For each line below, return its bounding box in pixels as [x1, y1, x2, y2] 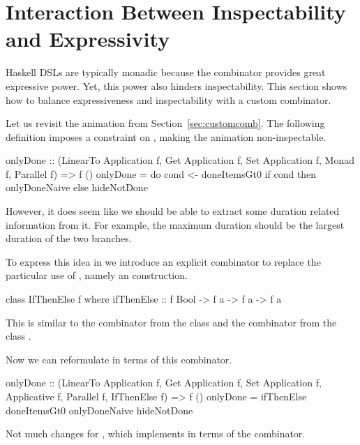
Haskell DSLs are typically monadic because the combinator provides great [6, 65, 326, 80]
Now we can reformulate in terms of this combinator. [6, 352, 232, 366]
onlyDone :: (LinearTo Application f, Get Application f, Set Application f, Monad [6, 153, 354, 167]
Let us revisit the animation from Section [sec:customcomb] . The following [6, 116, 325, 130]
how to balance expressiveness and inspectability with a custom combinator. [6, 92, 331, 107]
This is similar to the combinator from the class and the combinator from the [6, 315, 337, 329]
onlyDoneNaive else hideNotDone [6, 180, 148, 195]
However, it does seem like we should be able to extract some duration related [6, 204, 340, 218]
